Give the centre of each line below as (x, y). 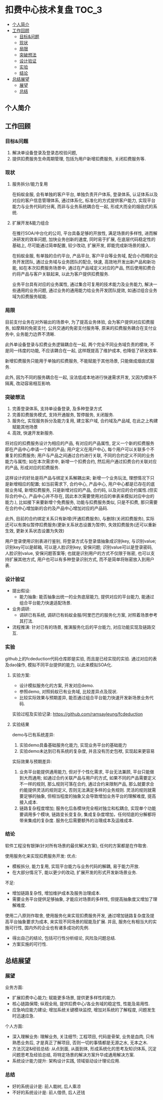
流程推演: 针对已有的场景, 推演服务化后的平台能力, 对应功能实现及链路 (81, 627)
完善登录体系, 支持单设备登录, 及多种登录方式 (57, 408)
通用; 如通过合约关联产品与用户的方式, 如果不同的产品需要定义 (94, 778)
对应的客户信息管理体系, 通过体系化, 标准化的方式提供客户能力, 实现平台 (84, 200)
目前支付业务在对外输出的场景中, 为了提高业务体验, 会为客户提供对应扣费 (78, 322)
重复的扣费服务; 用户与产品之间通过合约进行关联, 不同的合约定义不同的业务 (80, 455)
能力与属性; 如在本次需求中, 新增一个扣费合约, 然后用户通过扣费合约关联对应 (81, 461)
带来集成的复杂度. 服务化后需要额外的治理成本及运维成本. (76, 820)
